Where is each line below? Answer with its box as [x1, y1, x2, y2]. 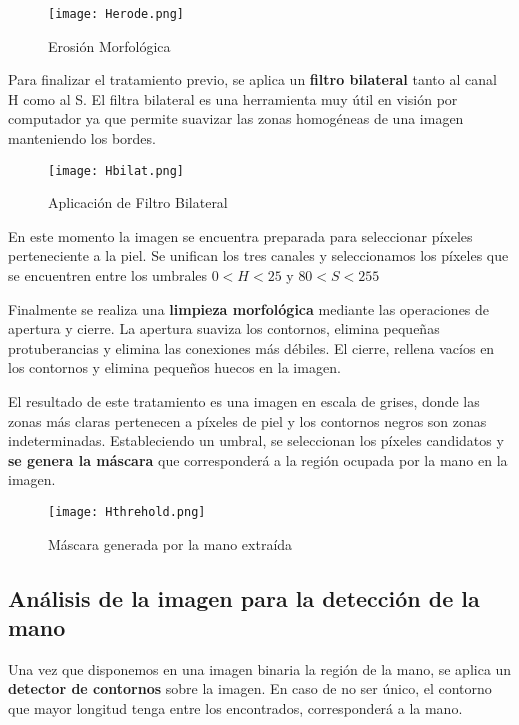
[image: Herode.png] [48, 7, 185, 21]
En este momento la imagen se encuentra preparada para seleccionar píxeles [8, 225, 473, 246]
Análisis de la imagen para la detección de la [8, 582, 480, 613]
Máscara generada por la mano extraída [48, 533, 293, 554]
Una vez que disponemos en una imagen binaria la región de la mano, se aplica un [8, 658, 512, 679]
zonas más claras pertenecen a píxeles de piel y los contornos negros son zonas [8, 410, 487, 431]
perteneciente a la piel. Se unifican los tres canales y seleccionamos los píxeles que [8, 245, 509, 266]
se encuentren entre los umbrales [8, 265, 208, 286]
